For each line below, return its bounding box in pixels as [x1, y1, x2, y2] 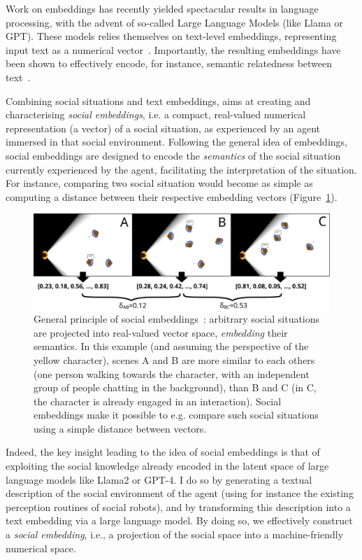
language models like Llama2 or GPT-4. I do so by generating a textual [6, 472, 312, 486]
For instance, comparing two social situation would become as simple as [6, 176, 313, 190]
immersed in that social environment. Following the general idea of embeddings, [6, 134, 347, 149]
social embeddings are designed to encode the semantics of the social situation [6, 148, 341, 162]
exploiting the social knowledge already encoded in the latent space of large [6, 458, 329, 473]
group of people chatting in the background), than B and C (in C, [34, 380, 317, 395]
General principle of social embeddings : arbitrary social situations [34, 311, 320, 326]
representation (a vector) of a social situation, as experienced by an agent [6, 120, 321, 135]
